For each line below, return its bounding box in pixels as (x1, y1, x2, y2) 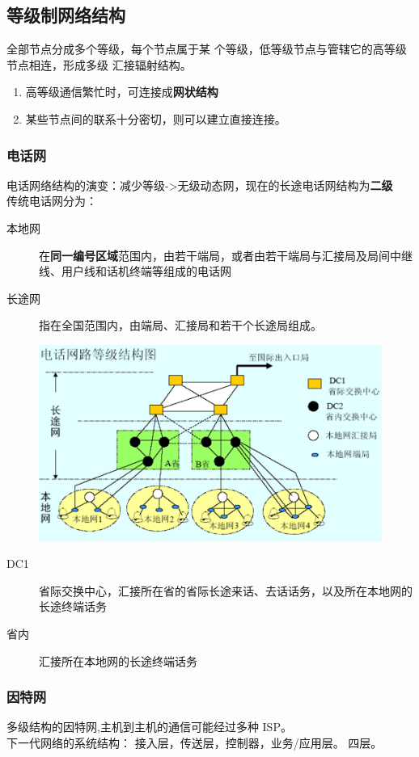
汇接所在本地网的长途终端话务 (39, 652, 197, 669)
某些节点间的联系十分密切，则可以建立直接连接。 (25, 110, 286, 127)
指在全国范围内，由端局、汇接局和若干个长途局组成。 (39, 317, 322, 334)
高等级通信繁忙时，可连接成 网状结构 (25, 83, 218, 100)
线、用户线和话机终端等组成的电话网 (39, 263, 231, 280)
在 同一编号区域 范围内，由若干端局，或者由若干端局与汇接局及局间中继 (39, 246, 413, 263)
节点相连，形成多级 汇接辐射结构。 (6, 56, 192, 73)
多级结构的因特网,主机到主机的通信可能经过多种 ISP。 (6, 718, 292, 735)
